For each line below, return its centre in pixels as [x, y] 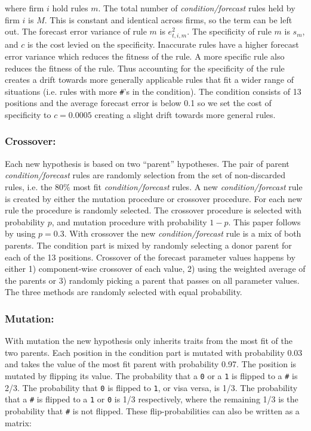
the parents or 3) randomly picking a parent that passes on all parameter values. [152, 280]
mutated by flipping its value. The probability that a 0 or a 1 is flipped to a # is [151, 375]
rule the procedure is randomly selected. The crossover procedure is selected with [153, 210]
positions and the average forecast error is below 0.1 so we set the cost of [138, 103]
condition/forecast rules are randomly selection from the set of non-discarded [145, 175]
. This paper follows [264, 221]
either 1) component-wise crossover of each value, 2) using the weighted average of [155, 269]
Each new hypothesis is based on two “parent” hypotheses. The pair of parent [147, 163]
